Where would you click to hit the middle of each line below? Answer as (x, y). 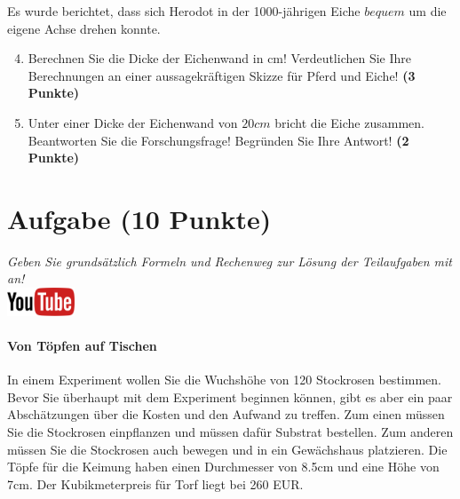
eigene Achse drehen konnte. (84, 28)
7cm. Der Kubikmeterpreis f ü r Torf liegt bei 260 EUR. (155, 483)
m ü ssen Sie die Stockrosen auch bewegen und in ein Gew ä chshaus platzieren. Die (227, 449)
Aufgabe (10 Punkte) (139, 218)
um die (428, 11)
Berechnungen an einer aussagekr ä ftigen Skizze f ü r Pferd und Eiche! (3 (222, 75)
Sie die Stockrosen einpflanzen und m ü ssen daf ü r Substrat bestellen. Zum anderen (230, 432)
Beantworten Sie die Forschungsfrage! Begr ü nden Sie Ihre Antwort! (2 (218, 140)
